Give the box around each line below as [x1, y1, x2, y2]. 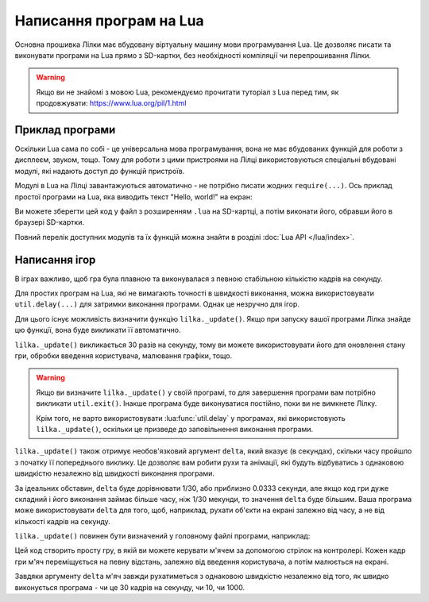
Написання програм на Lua [14, 12, 204, 29]
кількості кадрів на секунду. [14, 516, 110, 526]
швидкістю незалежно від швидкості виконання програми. [14, 469, 214, 478]
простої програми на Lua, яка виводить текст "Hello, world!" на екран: [14, 191, 253, 202]
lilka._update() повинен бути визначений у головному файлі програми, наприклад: [14, 531, 311, 541]
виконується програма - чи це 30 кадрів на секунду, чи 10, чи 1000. [14, 582, 245, 592]
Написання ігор [14, 253, 96, 266]
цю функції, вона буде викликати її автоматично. [14, 326, 181, 335]
